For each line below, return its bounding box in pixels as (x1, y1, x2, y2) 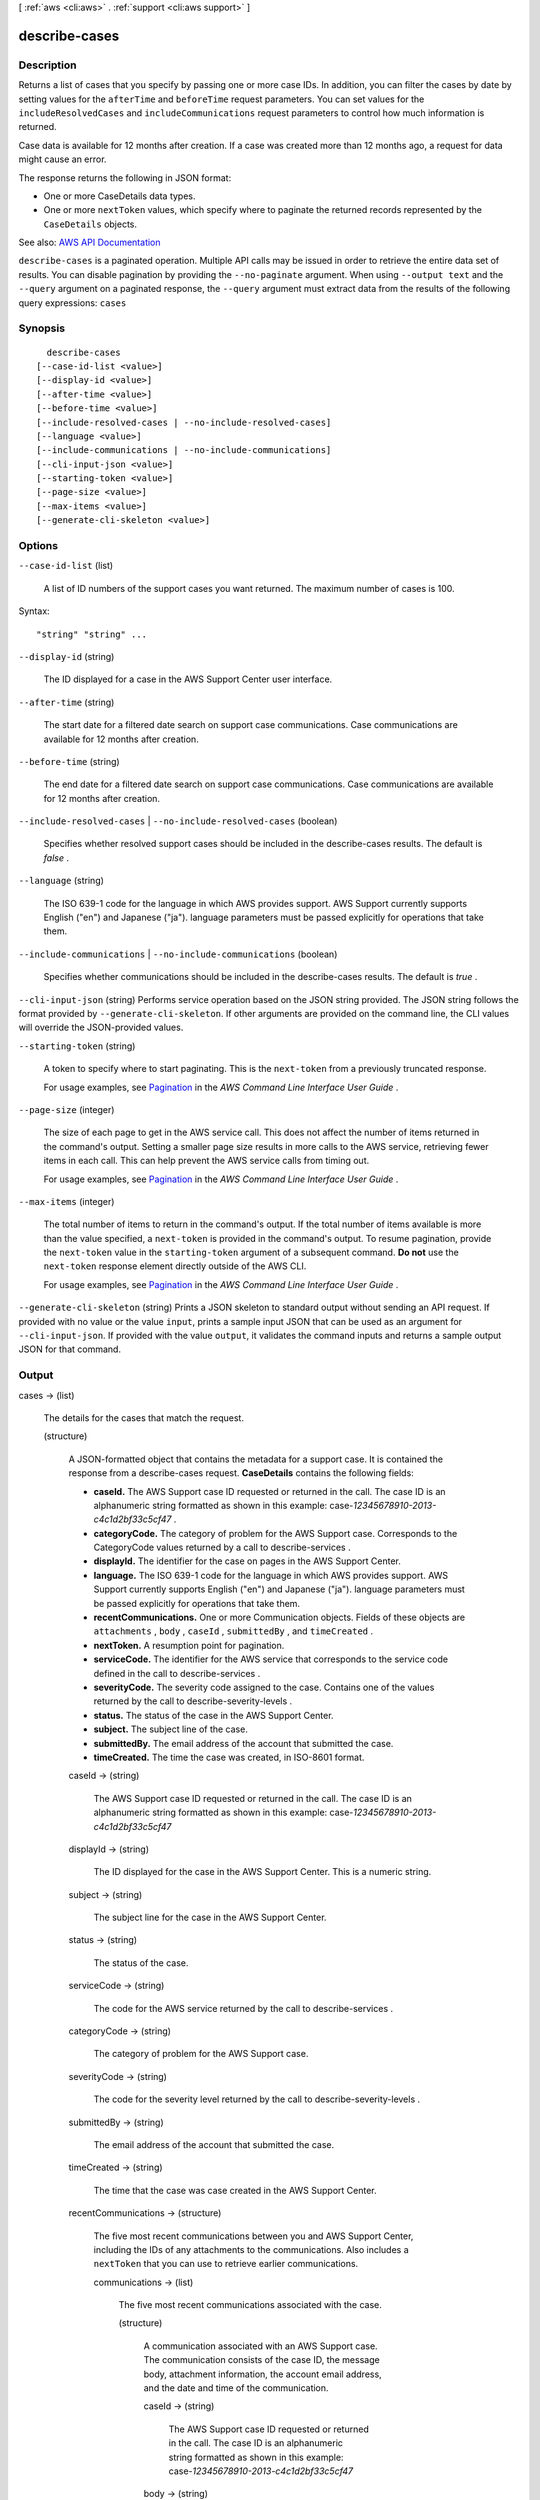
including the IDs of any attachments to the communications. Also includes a (93, 2243, 409, 2255)
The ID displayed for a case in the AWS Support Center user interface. (43, 673, 333, 685)
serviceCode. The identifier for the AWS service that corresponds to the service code (93, 1653, 449, 1665)
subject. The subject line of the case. (93, 1723, 249, 1735)
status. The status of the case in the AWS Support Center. (93, 1709, 334, 1721)
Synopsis (18, 321, 65, 335)
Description (18, 58, 77, 72)
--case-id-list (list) (18, 560, 114, 572)
